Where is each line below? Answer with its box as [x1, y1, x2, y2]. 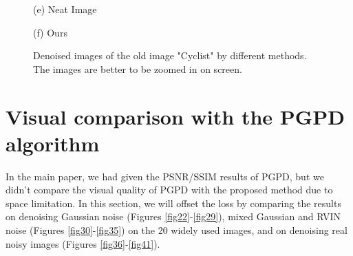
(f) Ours [33, 25, 67, 39]
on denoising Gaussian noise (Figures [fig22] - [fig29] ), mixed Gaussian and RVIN [6, 209, 341, 224]
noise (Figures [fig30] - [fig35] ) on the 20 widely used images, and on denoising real [6, 223, 347, 237]
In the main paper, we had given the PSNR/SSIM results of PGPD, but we [6, 169, 324, 183]
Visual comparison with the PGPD [6, 102, 345, 130]
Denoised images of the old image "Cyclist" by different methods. [33, 48, 307, 63]
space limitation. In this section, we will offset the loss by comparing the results [6, 195, 341, 210]
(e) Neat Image [33, 2, 97, 16]
